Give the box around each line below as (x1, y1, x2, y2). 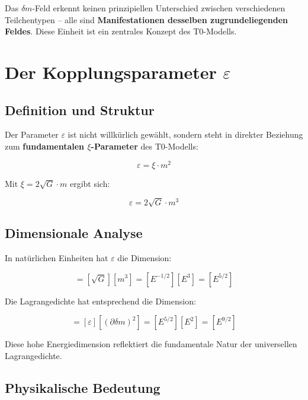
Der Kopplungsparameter (5, 59, 217, 84)
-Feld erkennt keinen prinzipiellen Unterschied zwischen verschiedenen (32, 2, 285, 14)
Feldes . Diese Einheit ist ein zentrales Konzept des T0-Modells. (5, 25, 237, 37)
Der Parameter (5, 128, 59, 141)
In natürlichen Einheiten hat (5, 251, 108, 264)
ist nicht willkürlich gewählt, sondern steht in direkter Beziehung (68, 128, 303, 141)
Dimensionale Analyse (5, 224, 143, 242)
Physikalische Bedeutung (5, 378, 161, 396)
